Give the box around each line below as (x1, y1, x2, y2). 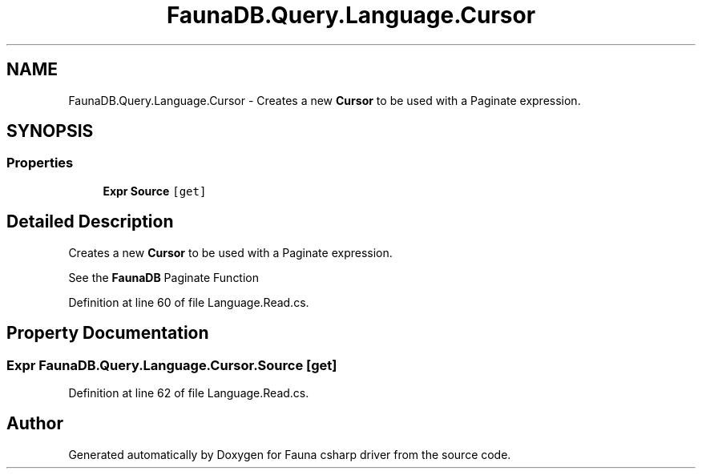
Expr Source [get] (103, 183, 207, 198)
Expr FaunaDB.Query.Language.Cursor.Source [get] (6, 356, 337, 373)
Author (6, 413, 63, 434)
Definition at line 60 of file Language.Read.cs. (68, 295, 309, 309)
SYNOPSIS (6, 121, 94, 142)
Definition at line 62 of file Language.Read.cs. (68, 385, 309, 400)
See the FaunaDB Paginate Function (68, 270, 260, 284)
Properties (6, 155, 74, 171)
